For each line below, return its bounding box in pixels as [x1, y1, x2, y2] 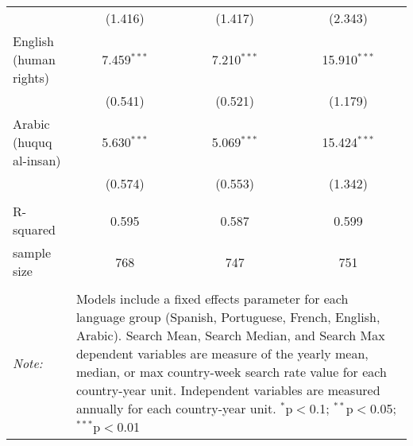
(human [13, 50, 56, 68]
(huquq [13, 133, 52, 151]
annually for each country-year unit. [75, 399, 276, 417]
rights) [13, 68, 49, 87]
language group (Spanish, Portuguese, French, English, [75, 308, 380, 326]
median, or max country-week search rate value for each [75, 363, 387, 381]
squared [13, 220, 56, 239]
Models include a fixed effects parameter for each [75, 289, 349, 308]
